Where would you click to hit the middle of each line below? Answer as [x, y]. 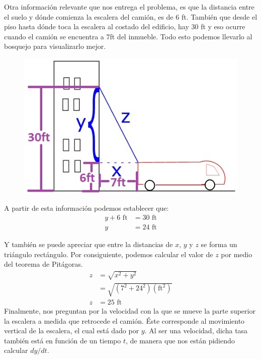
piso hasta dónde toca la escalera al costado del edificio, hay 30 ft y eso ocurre [125, 26]
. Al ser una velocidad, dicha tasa [196, 331]
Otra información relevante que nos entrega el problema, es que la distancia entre [129, 7]
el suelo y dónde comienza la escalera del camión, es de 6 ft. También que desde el [131, 16]
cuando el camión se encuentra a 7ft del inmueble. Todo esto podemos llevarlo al [128, 36]
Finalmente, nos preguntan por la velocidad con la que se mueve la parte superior [130, 311]
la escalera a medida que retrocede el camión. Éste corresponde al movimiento [124, 320]
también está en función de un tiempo [63, 340]
